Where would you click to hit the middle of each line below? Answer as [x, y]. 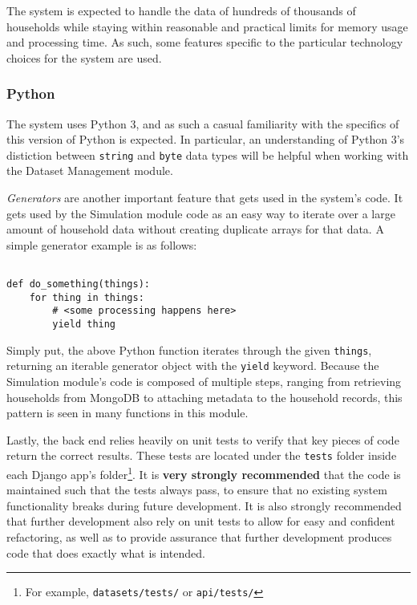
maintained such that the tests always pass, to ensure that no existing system [197, 490]
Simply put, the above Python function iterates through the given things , [189, 349]
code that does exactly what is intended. [106, 552]
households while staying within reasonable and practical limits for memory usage [207, 26]
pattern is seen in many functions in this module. [128, 413]
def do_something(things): [78, 284]
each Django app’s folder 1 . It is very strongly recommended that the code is [204, 473]
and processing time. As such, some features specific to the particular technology [205, 42]
